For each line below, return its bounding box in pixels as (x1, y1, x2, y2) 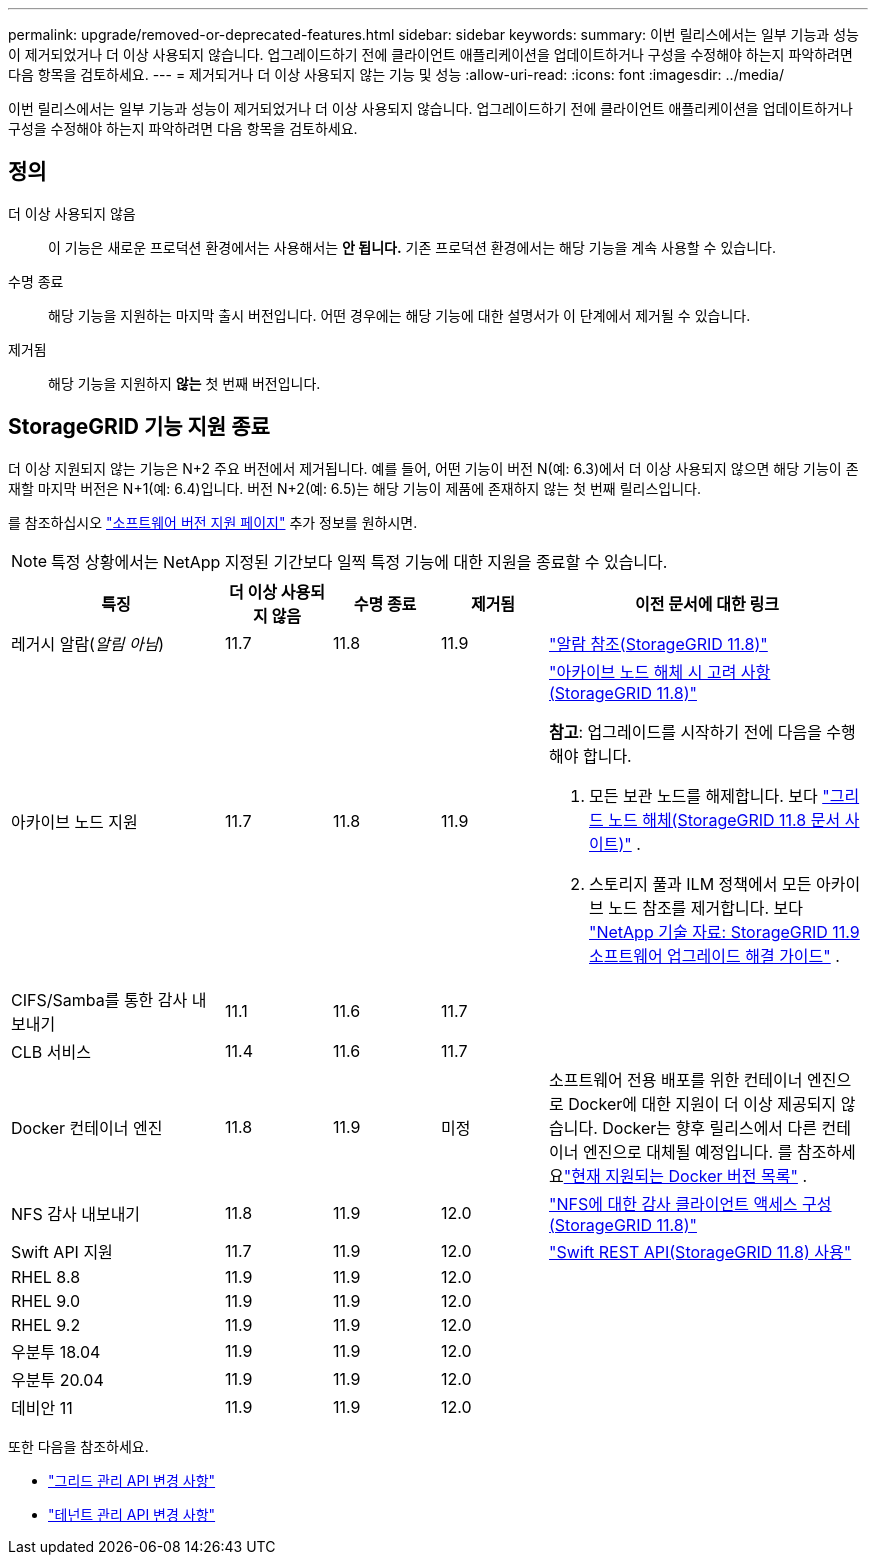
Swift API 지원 (11, 1241, 113, 1262)
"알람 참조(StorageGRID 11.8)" (549, 633, 768, 654)
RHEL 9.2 (11, 1314, 81, 1335)
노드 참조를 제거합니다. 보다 (608, 897, 803, 918)
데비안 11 (11, 1397, 73, 1418)
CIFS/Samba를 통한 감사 (11, 989, 188, 1010)
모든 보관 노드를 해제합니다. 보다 (589, 785, 818, 806)
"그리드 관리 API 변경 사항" (48, 1471, 216, 1489)
